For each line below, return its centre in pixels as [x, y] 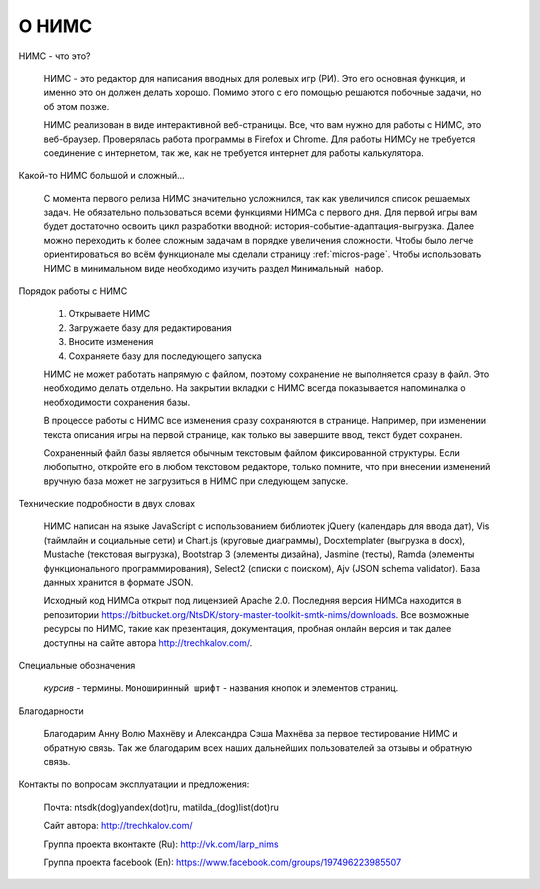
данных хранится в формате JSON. [118, 582]
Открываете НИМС [109, 314]
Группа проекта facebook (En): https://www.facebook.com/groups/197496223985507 [222, 862]
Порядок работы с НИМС [73, 291]
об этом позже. [76, 106]
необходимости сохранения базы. [117, 402]
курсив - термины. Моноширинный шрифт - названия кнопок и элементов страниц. [221, 688]
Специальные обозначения [77, 665]
